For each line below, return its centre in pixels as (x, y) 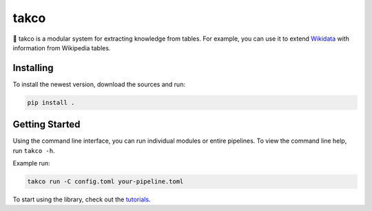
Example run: (32, 163)
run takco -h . (34, 150)
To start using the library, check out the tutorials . (82, 199)
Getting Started (46, 124)
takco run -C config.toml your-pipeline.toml (105, 182)
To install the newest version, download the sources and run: (99, 84)
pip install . (51, 102)
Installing (33, 68)
